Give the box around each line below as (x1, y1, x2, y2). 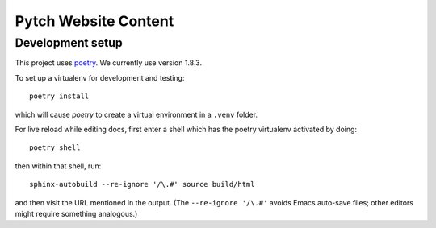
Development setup (15, 35, 123, 50)
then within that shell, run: (15, 161, 102, 171)
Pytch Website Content (15, 12, 174, 30)
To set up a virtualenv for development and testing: (15, 73, 185, 82)
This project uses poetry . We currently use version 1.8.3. (15, 58, 202, 68)
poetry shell (29, 143, 81, 152)
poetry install (29, 92, 90, 101)
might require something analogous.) (15, 209, 138, 218)
